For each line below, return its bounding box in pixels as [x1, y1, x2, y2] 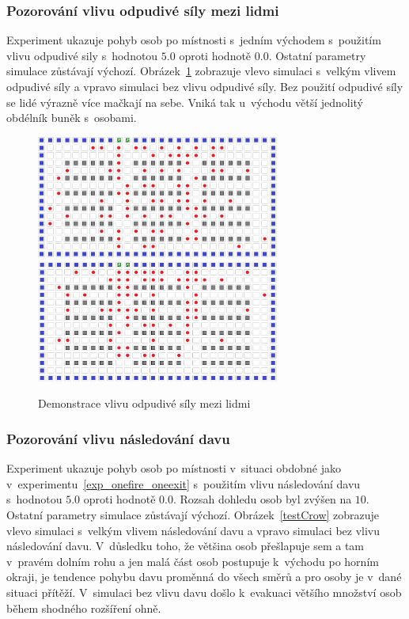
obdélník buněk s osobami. [6, 109, 137, 126]
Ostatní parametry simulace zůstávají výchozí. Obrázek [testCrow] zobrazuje [6, 506, 380, 522]
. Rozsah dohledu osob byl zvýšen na [172, 491, 352, 507]
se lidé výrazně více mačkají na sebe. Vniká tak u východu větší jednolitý [6, 93, 363, 110]
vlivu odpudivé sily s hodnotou [6, 47, 158, 63]
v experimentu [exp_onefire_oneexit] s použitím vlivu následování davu [6, 475, 361, 492]
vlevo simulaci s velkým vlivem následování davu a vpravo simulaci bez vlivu [6, 522, 381, 538]
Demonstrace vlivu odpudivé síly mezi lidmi [38, 395, 251, 412]
